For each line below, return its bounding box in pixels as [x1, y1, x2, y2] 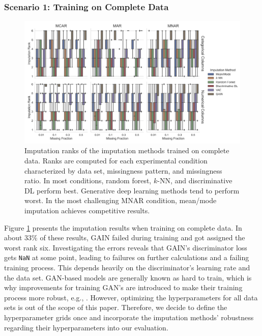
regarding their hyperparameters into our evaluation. [4, 322, 168, 332]
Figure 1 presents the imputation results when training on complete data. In [4, 222, 242, 233]
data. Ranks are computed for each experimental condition [24, 155, 208, 165]
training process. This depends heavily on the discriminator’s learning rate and [4, 262, 250, 272]
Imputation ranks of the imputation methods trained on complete [24, 145, 229, 156]
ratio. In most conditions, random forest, [24, 175, 152, 186]
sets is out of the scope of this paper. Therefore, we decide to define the [4, 302, 227, 313]
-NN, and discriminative [157, 175, 232, 186]
